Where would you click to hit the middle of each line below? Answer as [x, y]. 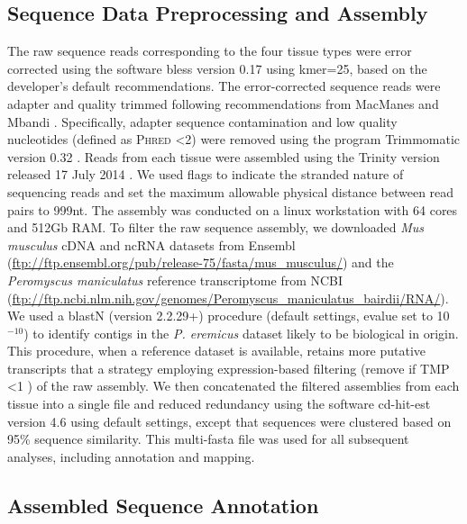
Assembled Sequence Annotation [163, 505]
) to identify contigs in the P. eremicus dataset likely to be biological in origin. [241, 333]
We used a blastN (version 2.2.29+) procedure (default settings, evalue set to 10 [229, 316]
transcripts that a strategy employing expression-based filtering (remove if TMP [229, 368]
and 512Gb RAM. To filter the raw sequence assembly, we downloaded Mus [215, 227]
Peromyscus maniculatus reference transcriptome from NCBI [175, 280]
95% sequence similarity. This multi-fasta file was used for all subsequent [208, 439]
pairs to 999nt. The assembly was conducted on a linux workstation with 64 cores [233, 209]
